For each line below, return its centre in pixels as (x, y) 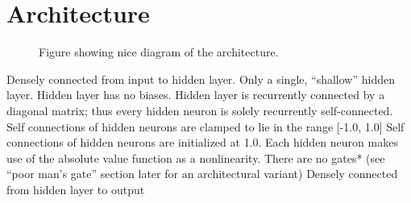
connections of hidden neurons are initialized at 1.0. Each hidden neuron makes (202, 142)
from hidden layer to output (76, 189)
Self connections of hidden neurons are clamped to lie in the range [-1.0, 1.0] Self (205, 126)
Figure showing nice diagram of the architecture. (159, 52)
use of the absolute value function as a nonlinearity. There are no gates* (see (196, 157)
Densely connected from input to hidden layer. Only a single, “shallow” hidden (201, 79)
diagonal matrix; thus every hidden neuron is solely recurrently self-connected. (200, 110)
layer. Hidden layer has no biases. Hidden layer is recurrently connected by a (196, 95)
